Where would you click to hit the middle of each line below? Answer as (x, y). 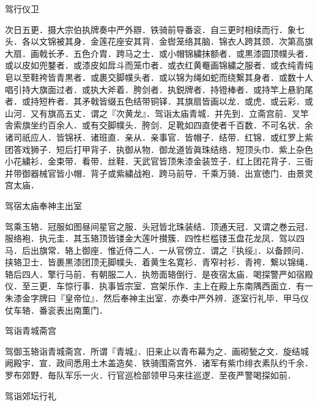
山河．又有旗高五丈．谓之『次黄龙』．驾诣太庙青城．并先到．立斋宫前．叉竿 (157, 113)
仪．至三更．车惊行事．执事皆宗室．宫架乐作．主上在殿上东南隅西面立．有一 (159, 286)
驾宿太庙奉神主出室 (43, 205)
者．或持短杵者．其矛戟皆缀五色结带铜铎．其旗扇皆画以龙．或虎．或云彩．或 (159, 101)
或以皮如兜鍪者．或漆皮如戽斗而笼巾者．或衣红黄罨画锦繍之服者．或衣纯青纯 (159, 65)
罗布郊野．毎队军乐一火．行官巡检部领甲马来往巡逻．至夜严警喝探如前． (150, 375)
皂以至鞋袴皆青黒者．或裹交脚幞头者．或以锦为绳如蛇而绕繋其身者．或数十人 (159, 77)
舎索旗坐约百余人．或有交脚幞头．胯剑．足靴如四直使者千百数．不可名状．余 (159, 125)
